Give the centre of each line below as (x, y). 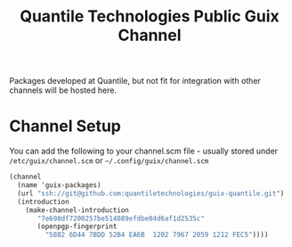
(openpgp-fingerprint (77, 226)
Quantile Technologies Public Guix (150, 16)
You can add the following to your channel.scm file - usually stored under (144, 151)
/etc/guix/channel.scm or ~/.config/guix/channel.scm (109, 161)
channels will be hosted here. (63, 90)
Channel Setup (65, 126)
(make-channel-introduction (77, 210)
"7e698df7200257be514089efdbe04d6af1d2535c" (121, 218)
